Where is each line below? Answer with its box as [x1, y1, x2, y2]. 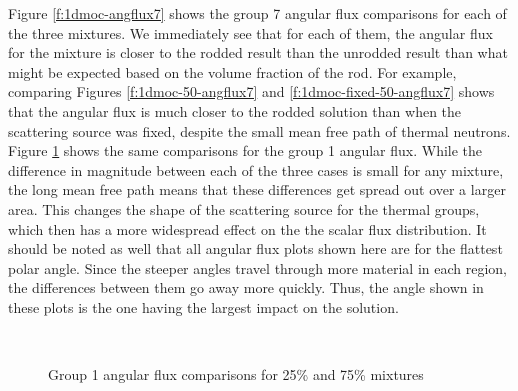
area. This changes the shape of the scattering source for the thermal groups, [8, 198, 480, 219]
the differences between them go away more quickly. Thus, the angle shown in [8, 277, 484, 298]
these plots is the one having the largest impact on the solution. [8, 296, 399, 317]
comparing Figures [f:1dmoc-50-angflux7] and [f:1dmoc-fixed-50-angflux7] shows [8, 81, 495, 102]
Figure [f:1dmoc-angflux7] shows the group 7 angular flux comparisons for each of [8, 3, 507, 23]
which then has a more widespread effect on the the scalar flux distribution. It [8, 218, 487, 239]
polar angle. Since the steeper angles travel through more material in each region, [8, 257, 507, 278]
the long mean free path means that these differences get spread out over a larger [8, 179, 506, 200]
